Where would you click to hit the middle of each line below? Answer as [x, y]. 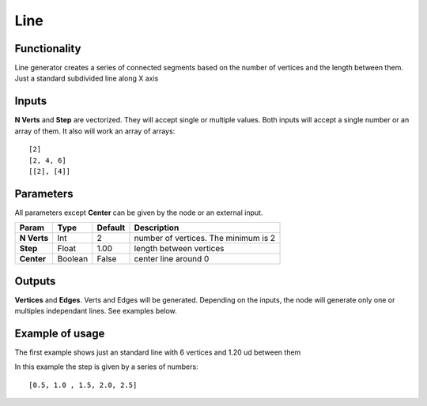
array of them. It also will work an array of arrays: [95, 131]
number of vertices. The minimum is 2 [205, 239]
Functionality [48, 49]
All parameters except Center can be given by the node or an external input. [139, 212]
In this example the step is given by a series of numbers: [106, 367]
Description [157, 227]
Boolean [73, 259]
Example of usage [60, 333]
